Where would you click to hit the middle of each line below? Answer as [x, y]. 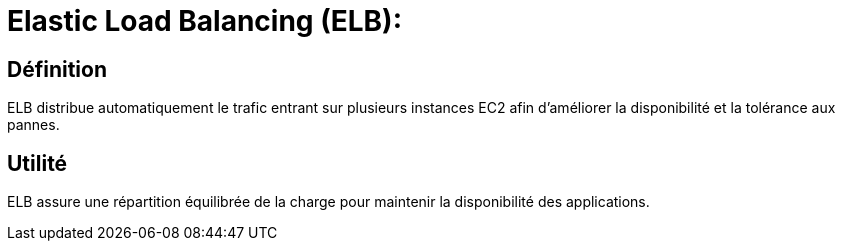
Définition [57, 69]
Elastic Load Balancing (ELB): [204, 21]
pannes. [33, 125]
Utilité [37, 163]
